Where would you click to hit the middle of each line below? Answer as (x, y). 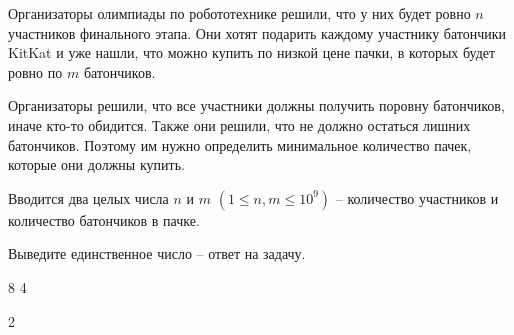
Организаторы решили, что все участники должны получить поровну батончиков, (256, 105)
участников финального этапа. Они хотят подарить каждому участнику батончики (257, 32)
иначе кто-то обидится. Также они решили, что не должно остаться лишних (239, 124)
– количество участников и (417, 197)
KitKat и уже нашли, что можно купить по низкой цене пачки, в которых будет (252, 52)
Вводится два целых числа (88, 197)
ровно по (35, 71)
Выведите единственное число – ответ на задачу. (157, 253)
